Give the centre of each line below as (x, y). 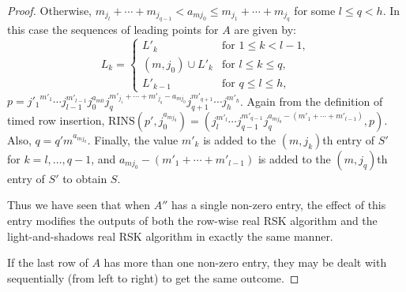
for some (315, 10)
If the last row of (48, 262)
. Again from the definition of (312, 101)
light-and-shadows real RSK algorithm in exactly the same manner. (170, 236)
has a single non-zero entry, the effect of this (278, 205)
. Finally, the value (133, 139)
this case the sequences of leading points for (113, 30)
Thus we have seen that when (79, 205)
